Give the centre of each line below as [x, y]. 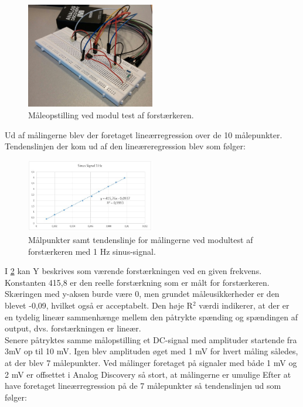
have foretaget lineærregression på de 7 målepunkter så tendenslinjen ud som [143, 386]
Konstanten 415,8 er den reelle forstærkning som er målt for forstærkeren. [137, 282]
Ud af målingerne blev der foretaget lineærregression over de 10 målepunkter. [144, 134]
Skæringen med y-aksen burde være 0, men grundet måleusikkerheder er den [142, 294]
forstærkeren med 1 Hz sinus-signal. [92, 251]
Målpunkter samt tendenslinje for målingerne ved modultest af [141, 239]
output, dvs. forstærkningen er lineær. [73, 328]
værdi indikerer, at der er [244, 305]
